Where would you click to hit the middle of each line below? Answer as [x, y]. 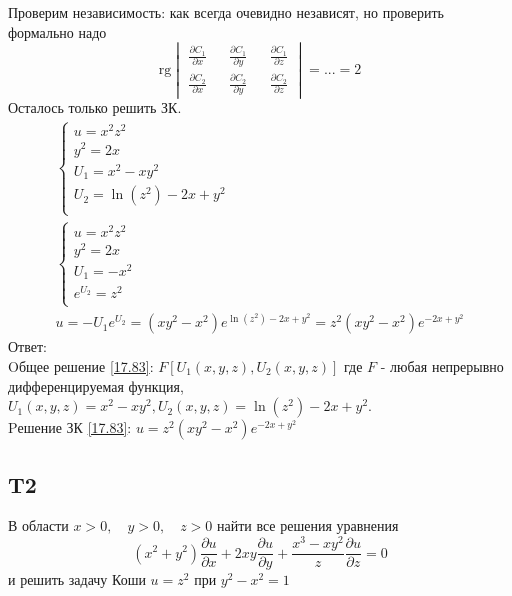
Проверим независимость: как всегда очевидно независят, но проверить [226, 12]
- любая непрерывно [442, 366]
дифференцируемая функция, [96, 385]
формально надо [57, 31]
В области [38, 525]
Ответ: [27, 346]
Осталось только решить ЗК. [95, 107]
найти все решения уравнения [307, 525]
